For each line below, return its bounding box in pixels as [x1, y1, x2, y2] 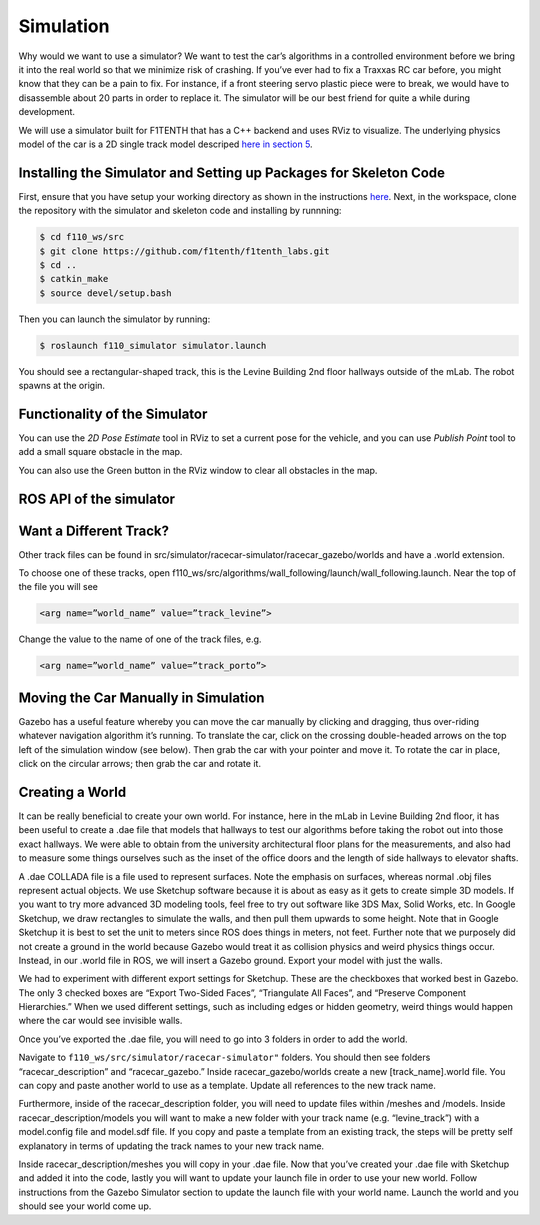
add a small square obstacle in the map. [18, 446, 183, 458]
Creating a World [18, 783, 127, 800]
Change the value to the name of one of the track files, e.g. [18, 633, 262, 645]
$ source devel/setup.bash [39, 287, 172, 299]
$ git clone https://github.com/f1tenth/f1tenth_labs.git [39, 245, 330, 257]
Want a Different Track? [18, 522, 170, 539]
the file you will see [18, 581, 99, 593]
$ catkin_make [39, 273, 109, 285]
